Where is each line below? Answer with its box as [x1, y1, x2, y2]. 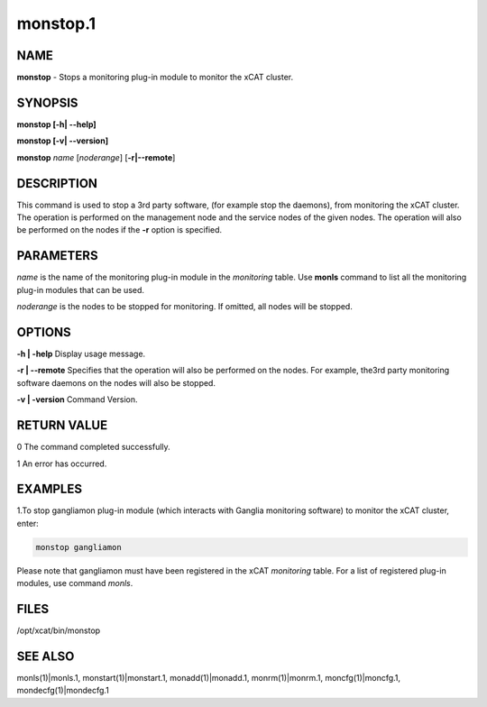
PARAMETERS [16, 248, 98, 263]
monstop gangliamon [35, 542, 122, 552]
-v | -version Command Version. [16, 394, 139, 405]
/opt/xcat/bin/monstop [16, 625, 101, 636]
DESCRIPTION [16, 176, 98, 191]
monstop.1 [16, 14, 96, 33]
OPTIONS [16, 325, 71, 340]
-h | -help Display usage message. [16, 348, 146, 360]
